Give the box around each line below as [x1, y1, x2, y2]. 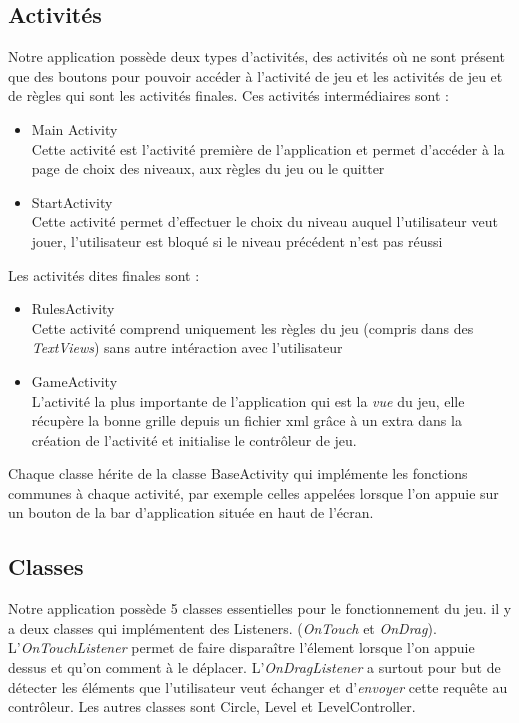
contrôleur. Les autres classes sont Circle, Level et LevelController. [8, 696, 416, 717]
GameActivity [31, 370, 118, 391]
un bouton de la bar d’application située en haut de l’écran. [8, 502, 374, 523]
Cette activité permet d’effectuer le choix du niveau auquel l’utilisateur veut [31, 211, 498, 232]
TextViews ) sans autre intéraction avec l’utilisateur [31, 337, 343, 358]
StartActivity [31, 191, 113, 212]
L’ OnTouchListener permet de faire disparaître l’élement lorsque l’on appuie [8, 637, 475, 658]
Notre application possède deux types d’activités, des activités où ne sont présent [8, 46, 505, 67]
